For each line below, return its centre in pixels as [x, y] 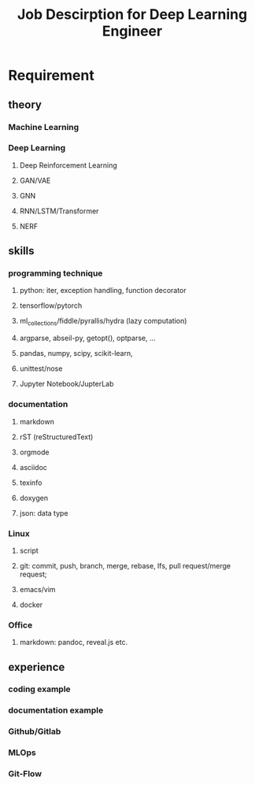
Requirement [51, 76]
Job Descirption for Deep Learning [132, 15]
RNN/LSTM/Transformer [59, 211]
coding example [39, 689]
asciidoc [33, 467]
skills [21, 251]
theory [25, 104]
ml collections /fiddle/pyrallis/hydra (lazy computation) [103, 322]
